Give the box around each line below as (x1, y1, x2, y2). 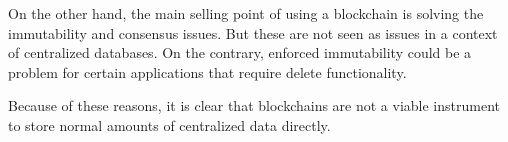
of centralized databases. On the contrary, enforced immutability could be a (8, 42, 472, 63)
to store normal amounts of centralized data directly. (8, 114, 331, 135)
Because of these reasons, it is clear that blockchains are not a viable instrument (8, 95, 500, 116)
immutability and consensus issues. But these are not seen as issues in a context (8, 22, 498, 43)
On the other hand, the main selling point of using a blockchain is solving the (8, 3, 484, 23)
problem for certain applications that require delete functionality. (8, 61, 407, 82)
